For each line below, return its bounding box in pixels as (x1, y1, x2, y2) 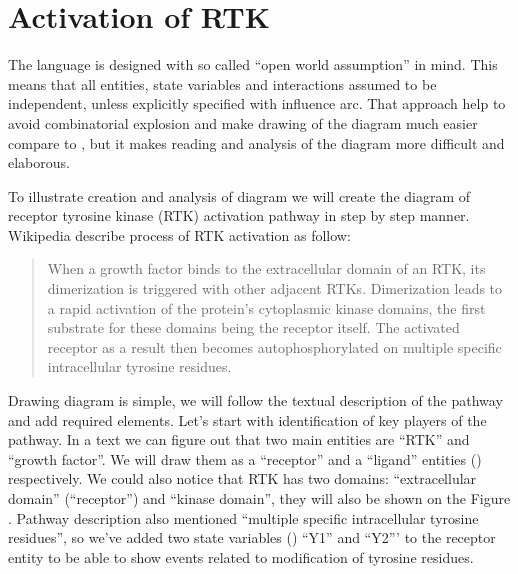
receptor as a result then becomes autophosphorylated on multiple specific (47, 336, 502, 357)
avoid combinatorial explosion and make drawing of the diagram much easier (8, 112, 478, 133)
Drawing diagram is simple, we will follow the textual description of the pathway (8, 390, 503, 411)
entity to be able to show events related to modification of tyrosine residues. (8, 546, 474, 567)
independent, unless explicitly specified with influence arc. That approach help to (8, 93, 506, 114)
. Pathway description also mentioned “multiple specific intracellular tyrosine (8, 507, 479, 528)
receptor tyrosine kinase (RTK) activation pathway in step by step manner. (8, 205, 470, 226)
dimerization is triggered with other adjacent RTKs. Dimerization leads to (47, 278, 503, 299)
